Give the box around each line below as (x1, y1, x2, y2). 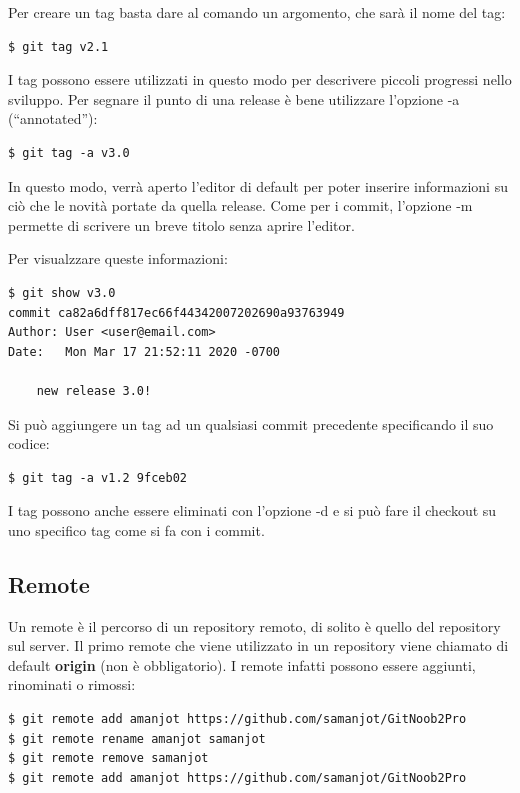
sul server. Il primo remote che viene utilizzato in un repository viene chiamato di (8, 635, 509, 656)
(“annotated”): (8, 108, 98, 129)
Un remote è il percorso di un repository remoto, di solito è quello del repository (8, 615, 501, 636)
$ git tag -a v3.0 (8, 145, 130, 160)
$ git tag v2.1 (8, 39, 109, 54)
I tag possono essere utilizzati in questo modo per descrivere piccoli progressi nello (8, 69, 512, 90)
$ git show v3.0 (8, 285, 116, 300)
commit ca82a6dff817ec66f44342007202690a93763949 (8, 305, 345, 320)
